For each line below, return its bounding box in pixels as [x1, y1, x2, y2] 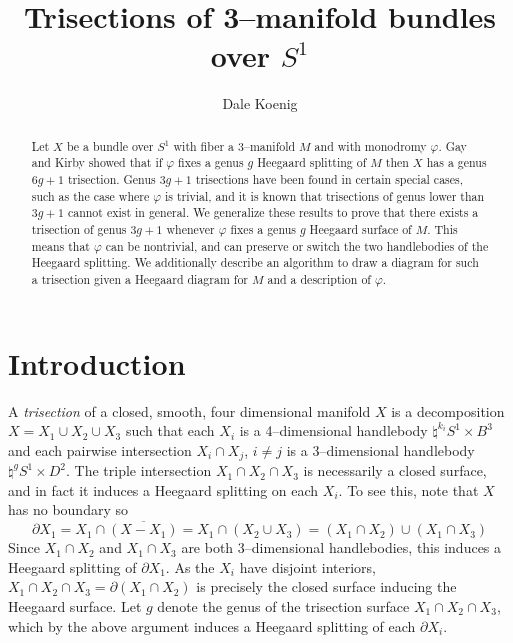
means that [31, 237, 90, 254]
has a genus [426, 154, 487, 171]
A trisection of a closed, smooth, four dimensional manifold [8, 400, 371, 421]
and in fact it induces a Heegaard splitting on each [8, 479, 319, 500]
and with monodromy [314, 137, 427, 154]
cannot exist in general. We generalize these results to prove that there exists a [67, 204, 479, 221]
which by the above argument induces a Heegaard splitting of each [8, 615, 416, 636]
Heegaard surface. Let [8, 595, 142, 616]
